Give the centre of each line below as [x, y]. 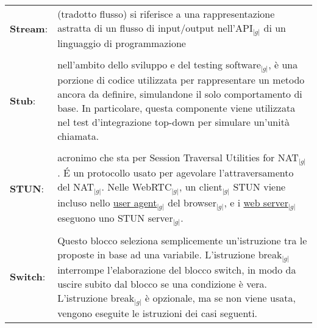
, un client [201, 187]
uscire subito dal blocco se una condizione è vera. [162, 283]
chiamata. [78, 136]
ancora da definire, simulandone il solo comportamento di [180, 94]
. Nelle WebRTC [137, 187]
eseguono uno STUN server [115, 217]
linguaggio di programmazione [122, 43]
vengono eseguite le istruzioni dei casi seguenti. [158, 313]
